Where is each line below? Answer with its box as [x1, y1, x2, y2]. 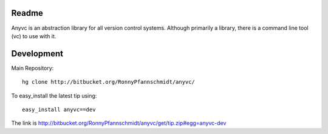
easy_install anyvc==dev [22, 106, 96, 113]
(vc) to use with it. [11, 32, 56, 39]
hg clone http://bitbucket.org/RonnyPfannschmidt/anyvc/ [22, 79, 196, 85]
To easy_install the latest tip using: [11, 92, 97, 99]
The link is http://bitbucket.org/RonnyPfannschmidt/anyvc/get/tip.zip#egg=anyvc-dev [11, 119, 227, 127]
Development [11, 49, 64, 59]
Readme [11, 8, 44, 18]
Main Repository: [11, 64, 54, 72]
